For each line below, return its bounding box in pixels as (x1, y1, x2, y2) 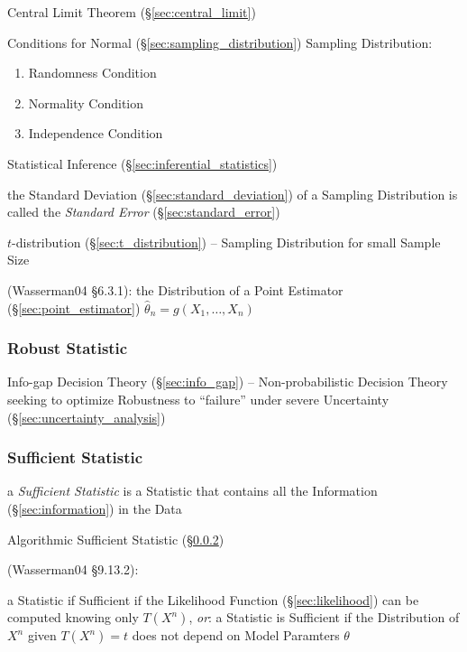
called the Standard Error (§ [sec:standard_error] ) (7, 202, 280, 221)
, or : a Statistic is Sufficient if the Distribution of (188, 608, 460, 627)
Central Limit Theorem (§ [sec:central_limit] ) (7, 3, 256, 21)
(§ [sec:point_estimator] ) (7, 298, 141, 317)
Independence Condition (28, 124, 163, 143)
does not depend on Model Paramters (132, 626, 340, 645)
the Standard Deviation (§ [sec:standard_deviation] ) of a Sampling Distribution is (7, 184, 458, 203)
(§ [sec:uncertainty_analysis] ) (7, 407, 166, 426)
